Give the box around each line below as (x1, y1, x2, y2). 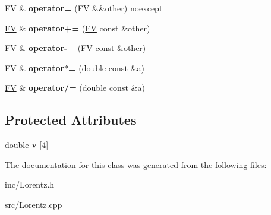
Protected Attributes (5, 110, 137, 129)
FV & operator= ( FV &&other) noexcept (5, 2, 163, 14)
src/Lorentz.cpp (5, 198, 62, 210)
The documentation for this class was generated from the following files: (5, 158, 267, 170)
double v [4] (5, 138, 49, 151)
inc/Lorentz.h (5, 178, 55, 191)
